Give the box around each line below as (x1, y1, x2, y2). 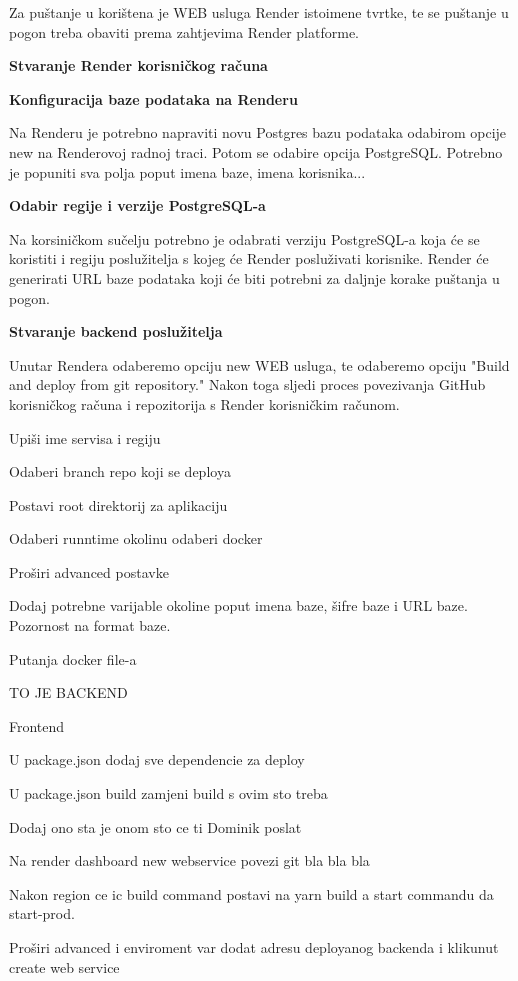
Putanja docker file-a (9, 648, 137, 669)
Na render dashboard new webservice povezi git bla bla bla (9, 850, 370, 871)
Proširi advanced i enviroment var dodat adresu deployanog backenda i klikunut (9, 937, 499, 957)
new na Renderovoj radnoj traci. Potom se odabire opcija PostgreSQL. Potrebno (9, 141, 503, 162)
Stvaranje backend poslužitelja (9, 321, 223, 342)
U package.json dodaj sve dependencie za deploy (9, 749, 305, 770)
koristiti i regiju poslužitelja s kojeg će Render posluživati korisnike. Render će (9, 248, 489, 269)
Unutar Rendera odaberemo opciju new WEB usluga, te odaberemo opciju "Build (9, 354, 510, 375)
